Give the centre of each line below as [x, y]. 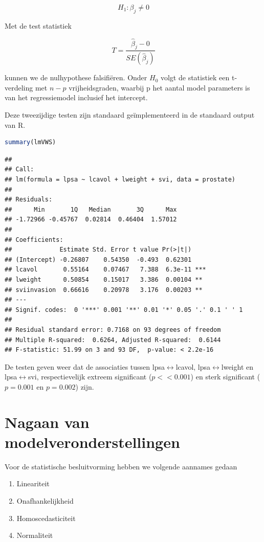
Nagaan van [47, 422]
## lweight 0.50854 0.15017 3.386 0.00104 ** [104, 279]
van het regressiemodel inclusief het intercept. [76, 97]
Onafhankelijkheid [45, 501]
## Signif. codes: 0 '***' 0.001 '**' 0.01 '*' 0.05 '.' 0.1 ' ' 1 [124, 310]
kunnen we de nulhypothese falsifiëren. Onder [76, 77]
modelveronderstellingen [92, 442]
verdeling [19, 87]
